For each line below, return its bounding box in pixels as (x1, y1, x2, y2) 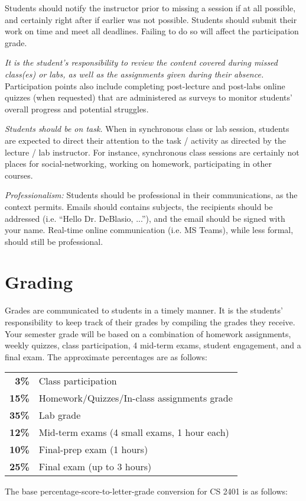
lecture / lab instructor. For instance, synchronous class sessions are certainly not (5, 146, 300, 158)
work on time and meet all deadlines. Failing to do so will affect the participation (5, 25, 299, 37)
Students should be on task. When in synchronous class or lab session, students (5, 122, 289, 135)
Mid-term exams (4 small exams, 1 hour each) (38, 425, 229, 439)
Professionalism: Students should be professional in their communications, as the (5, 189, 298, 201)
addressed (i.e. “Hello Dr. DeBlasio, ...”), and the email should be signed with (5, 212, 285, 224)
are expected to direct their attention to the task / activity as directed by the (5, 134, 286, 146)
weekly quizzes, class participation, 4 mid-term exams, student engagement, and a (5, 339, 301, 351)
